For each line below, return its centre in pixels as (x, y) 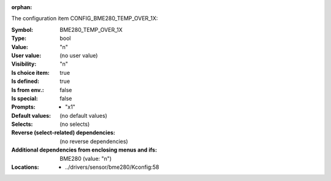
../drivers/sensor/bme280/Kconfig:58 (112, 167)
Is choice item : (30, 72)
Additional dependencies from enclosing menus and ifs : (84, 150)
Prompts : (24, 107)
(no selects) (75, 124)
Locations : (25, 167)
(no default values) (83, 115)
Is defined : (25, 81)
